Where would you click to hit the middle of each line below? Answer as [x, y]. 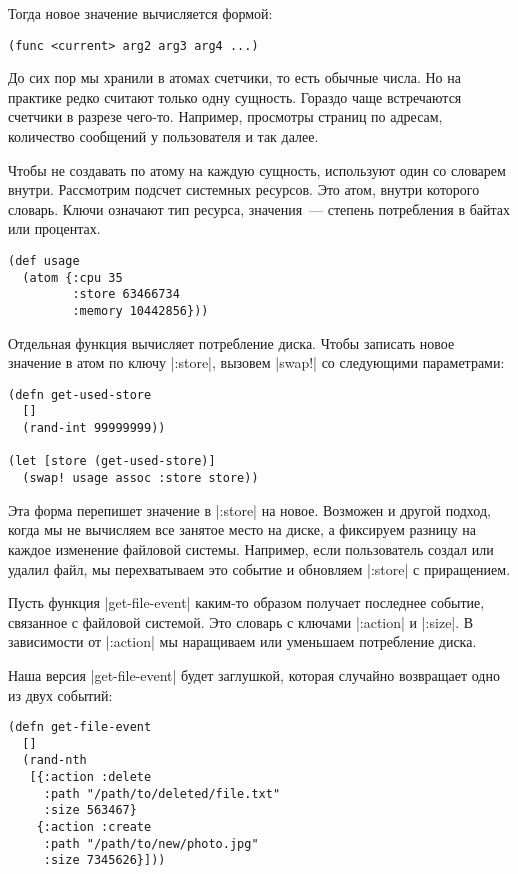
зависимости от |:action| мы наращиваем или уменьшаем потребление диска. [242, 641]
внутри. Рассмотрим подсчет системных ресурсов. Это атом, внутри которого [244, 189]
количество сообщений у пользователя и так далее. [163, 136]
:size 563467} [90, 810]
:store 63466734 [126, 294]
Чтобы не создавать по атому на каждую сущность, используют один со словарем [257, 169]
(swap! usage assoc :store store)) [140, 478]
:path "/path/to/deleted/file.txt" [162, 793]
